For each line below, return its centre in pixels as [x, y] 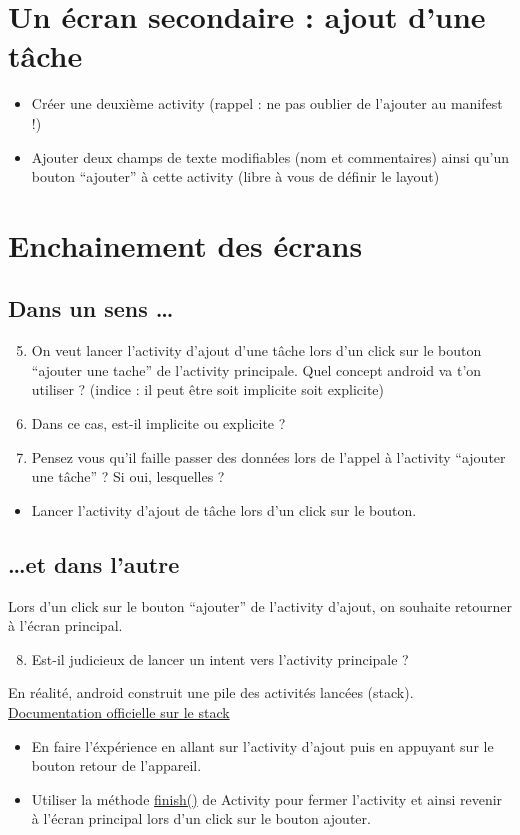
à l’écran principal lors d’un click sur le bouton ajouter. [201, 818]
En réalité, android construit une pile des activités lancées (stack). [211, 692]
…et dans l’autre [94, 563]
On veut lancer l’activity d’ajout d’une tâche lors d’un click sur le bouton [256, 350]
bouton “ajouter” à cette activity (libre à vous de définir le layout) [235, 176]
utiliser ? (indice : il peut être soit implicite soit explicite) [208, 389]
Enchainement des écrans [185, 244]
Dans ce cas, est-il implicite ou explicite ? [158, 423]
